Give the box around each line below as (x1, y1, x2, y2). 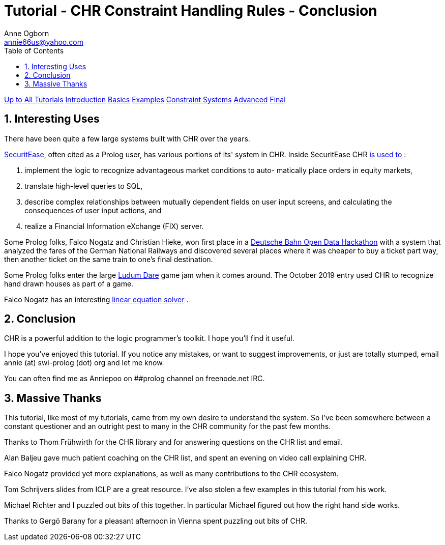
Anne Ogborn (4, 28, 49, 38)
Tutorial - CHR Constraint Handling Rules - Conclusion (4, 2, 377, 19)
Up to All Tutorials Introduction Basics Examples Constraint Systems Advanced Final (4, 95, 286, 104)
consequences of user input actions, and (24, 206, 162, 215)
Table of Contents (4, 46, 64, 55)
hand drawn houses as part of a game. (4, 279, 134, 288)
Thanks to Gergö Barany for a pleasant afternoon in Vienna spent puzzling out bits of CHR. (4, 517, 308, 526)
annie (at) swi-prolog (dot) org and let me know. (4, 358, 164, 367)
